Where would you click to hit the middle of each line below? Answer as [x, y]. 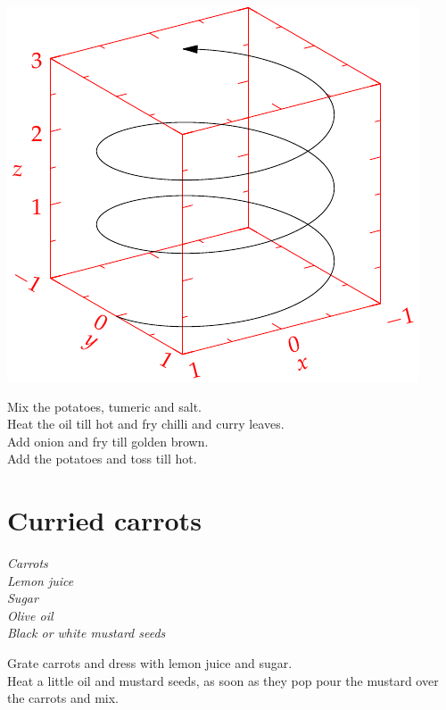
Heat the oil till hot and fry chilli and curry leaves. [146, 424]
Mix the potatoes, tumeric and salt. [104, 406]
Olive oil [30, 615]
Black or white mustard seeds [87, 633]
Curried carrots [104, 520]
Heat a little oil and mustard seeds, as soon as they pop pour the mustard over [223, 680]
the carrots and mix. [63, 698]
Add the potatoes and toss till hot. [102, 459]
